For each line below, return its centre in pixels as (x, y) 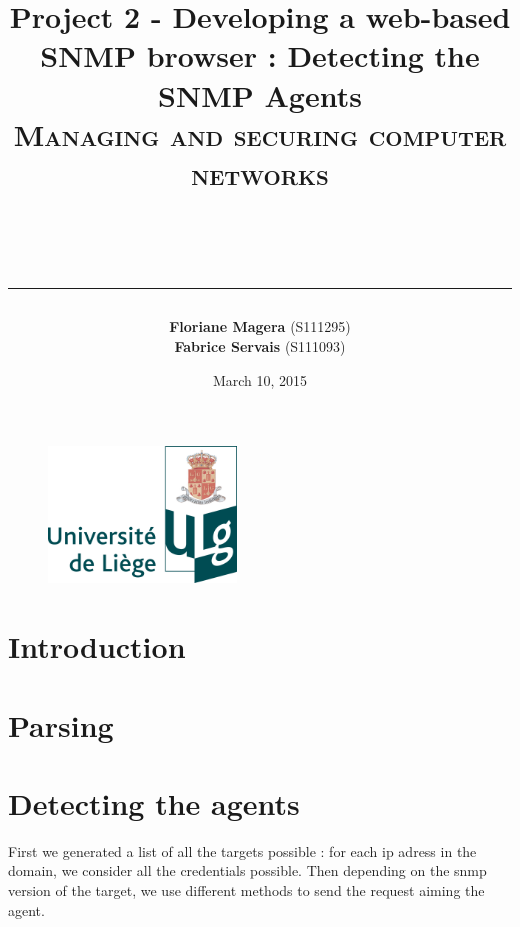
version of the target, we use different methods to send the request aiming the (246, 890)
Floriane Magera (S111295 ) (260, 326)
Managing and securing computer (260, 133)
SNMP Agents (260, 94)
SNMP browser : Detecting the (260, 55)
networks (260, 172)
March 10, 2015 (260, 379)
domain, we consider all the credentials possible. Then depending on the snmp (247, 870)
